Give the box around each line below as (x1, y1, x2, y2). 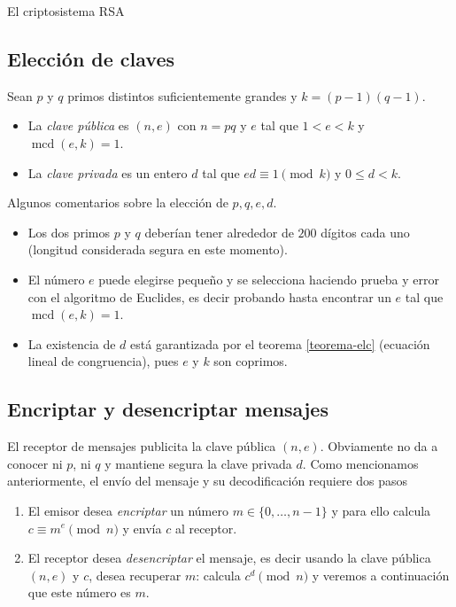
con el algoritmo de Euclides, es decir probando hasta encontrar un (27, 287, 391, 306)
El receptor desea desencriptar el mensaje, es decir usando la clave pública (27, 549, 431, 567)
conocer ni (7, 454, 63, 472)
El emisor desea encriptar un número (27, 501, 228, 519)
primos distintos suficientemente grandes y (67, 86, 298, 105)
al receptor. (174, 518, 237, 537)
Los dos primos (27, 222, 111, 241)
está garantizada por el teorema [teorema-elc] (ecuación (130, 334, 430, 353)
